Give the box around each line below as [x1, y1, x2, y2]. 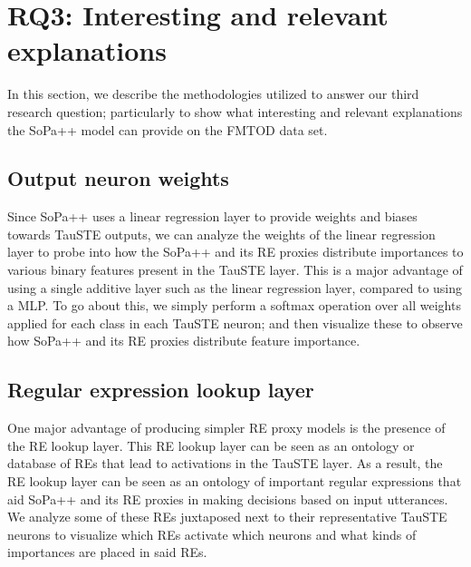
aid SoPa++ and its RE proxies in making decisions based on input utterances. [7, 489, 448, 508]
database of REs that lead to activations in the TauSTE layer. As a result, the [7, 454, 443, 473]
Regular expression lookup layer [7, 376, 314, 404]
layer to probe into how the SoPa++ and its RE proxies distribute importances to [7, 242, 464, 261]
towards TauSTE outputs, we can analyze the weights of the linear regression [7, 224, 436, 243]
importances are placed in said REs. [7, 543, 207, 562]
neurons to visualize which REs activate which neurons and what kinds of [7, 524, 417, 543]
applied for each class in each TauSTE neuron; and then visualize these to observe [7, 313, 463, 332]
